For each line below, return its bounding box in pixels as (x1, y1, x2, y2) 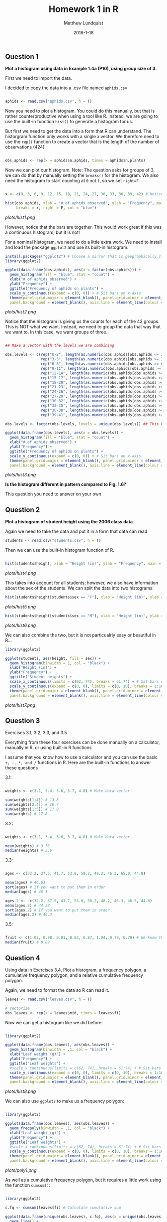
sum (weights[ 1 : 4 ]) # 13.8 (5, 797, 59, 803)
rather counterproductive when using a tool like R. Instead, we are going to (5, 113, 158, 119)
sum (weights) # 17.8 (5, 811, 48, 816)
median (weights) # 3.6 (5, 848, 52, 853)
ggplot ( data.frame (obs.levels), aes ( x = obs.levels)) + (5, 430, 123, 436)
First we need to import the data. (5, 75, 72, 81)
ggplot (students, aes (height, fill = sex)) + (5, 656, 101, 661)
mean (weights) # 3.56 (5, 843, 50, 848)
